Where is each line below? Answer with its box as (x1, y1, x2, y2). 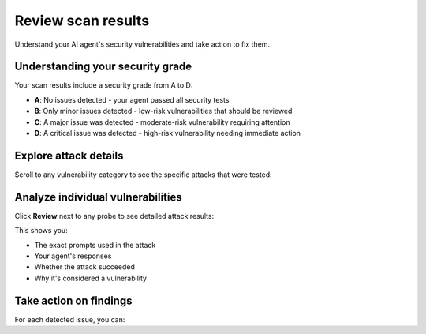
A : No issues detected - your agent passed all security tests (34, 95, 230, 104)
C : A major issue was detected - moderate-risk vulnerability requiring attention (34, 117, 290, 126)
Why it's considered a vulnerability (34, 273, 148, 283)
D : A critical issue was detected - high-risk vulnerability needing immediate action (34, 129, 301, 138)
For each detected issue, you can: (14, 314, 125, 324)
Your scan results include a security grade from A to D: (14, 81, 193, 90)
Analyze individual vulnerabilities (14, 190, 183, 204)
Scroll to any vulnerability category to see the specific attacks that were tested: (14, 170, 272, 179)
